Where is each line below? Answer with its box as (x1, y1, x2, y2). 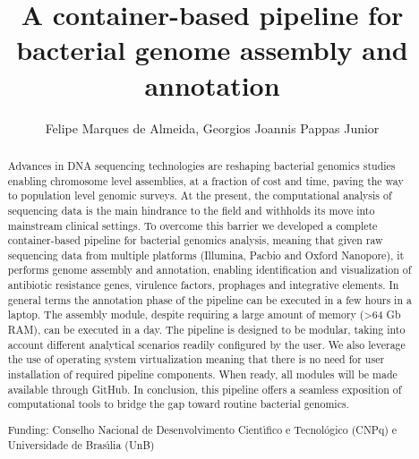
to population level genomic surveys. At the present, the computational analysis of (7, 188, 392, 203)
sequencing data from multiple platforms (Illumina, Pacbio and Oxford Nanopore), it (7, 247, 405, 262)
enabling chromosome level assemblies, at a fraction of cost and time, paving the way (7, 173, 404, 188)
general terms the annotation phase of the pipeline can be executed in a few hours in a (7, 292, 412, 307)
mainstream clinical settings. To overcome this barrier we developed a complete (7, 217, 378, 233)
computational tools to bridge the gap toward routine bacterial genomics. (7, 396, 349, 412)
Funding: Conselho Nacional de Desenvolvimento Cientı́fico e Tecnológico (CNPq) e (7, 421, 398, 437)
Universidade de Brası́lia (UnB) (7, 437, 155, 452)
